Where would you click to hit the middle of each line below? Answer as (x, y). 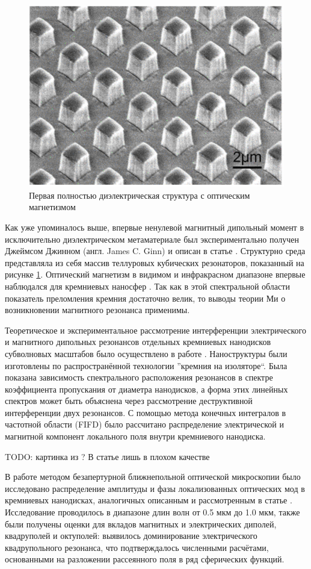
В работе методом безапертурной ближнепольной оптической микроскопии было (153, 477)
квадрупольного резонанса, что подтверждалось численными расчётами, (137, 547)
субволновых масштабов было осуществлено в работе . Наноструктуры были (146, 353)
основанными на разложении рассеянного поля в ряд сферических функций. (145, 559)
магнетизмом (52, 207)
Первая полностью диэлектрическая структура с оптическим (140, 195)
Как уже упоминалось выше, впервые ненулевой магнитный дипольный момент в (155, 227)
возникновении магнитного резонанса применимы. (97, 310)
